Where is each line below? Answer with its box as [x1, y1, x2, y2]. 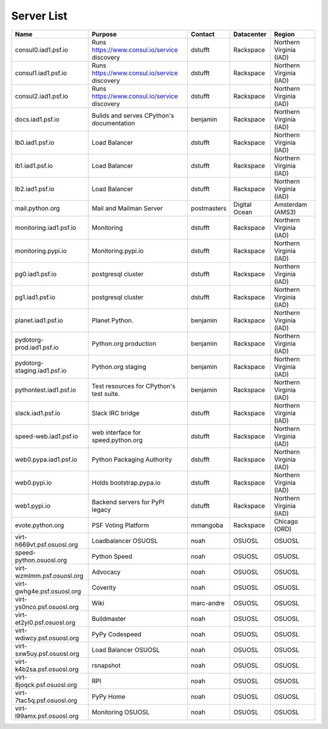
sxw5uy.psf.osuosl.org [15, 649, 80, 658]
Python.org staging [92, 362, 147, 371]
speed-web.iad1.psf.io [15, 432, 78, 440]
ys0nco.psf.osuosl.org [15, 603, 79, 611]
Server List [11, 9, 68, 22]
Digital [233, 200, 252, 209]
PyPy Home [92, 692, 126, 700]
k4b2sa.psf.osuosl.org [15, 665, 79, 673]
